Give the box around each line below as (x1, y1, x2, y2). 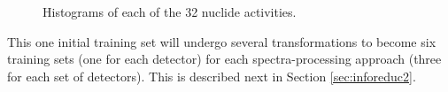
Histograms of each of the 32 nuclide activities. (42, 3, 297, 20)
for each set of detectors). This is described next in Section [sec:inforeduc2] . (7, 66, 416, 85)
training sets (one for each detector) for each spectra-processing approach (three (7, 50, 442, 68)
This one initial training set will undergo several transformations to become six (7, 32, 436, 50)
